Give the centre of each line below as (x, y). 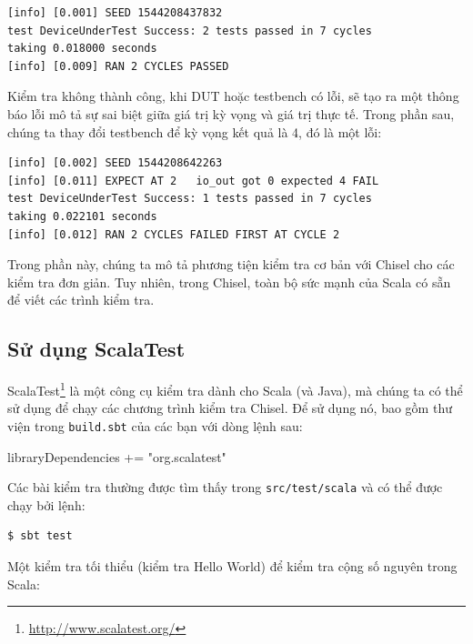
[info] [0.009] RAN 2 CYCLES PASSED (118, 66)
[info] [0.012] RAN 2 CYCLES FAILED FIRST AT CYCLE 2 (174, 234)
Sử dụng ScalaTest (96, 349)
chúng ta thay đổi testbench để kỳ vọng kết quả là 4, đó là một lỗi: (195, 131)
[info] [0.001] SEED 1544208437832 (115, 13)
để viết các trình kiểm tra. (81, 300)
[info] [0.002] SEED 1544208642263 (115, 163)
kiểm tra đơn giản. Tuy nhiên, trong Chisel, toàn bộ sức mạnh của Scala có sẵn (229, 282)
